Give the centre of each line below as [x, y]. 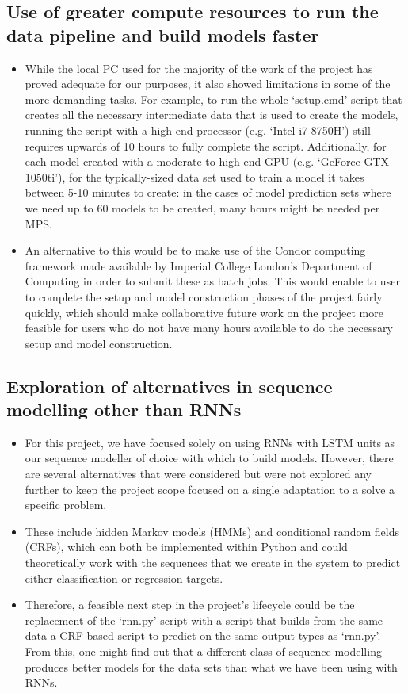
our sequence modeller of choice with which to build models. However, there [209, 458]
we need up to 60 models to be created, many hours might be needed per [202, 207]
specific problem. [66, 505]
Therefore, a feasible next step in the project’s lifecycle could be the [190, 605]
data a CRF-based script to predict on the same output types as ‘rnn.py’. [203, 636]
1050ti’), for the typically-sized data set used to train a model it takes [194, 176]
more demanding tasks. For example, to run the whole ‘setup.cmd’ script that [214, 99]
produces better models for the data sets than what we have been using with [211, 666]
